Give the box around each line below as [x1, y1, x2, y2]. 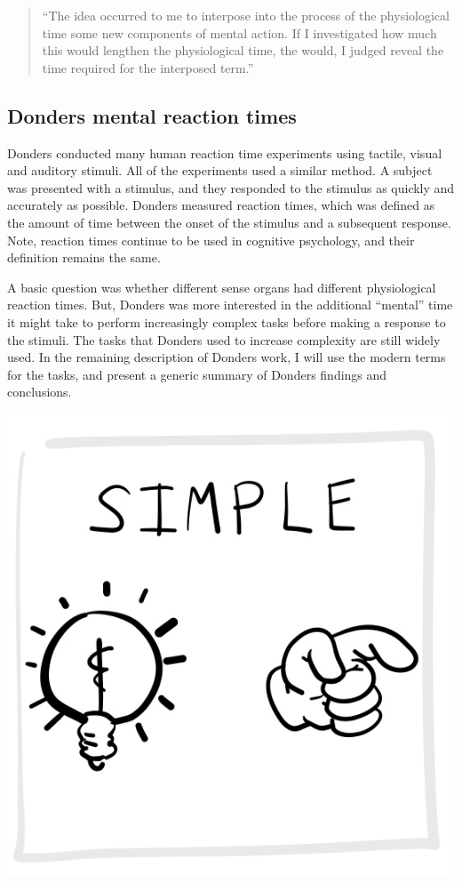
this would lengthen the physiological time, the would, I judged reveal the [42, 41, 444, 60]
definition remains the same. [7, 248, 161, 267]
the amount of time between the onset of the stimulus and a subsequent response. [7, 213, 451, 231]
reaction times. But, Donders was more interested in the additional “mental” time [7, 295, 453, 314]
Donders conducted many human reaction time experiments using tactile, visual [7, 143, 442, 162]
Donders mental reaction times [7, 101, 297, 129]
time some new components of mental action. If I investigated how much [42, 23, 437, 42]
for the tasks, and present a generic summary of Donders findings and [7, 365, 387, 383]
